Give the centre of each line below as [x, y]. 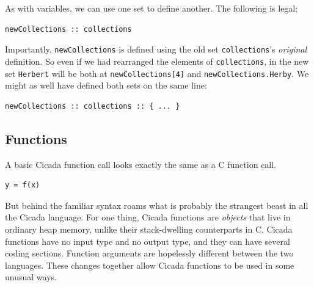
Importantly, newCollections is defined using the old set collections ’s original [156, 49]
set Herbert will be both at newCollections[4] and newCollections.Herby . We [157, 73]
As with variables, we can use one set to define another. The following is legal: [152, 8]
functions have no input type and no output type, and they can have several [148, 241]
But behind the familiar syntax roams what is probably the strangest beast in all [157, 205]
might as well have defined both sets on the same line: [106, 85]
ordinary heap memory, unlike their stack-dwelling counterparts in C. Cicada [149, 229]
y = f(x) [23, 185]
